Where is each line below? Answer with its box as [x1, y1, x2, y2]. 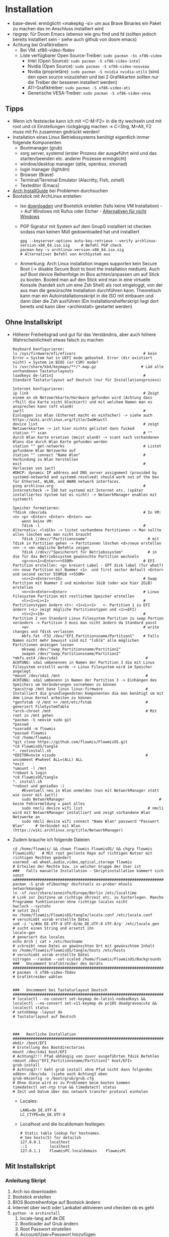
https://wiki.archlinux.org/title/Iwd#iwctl [12, 417, 108, 422]
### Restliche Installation [12, 1032, 76, 1037]
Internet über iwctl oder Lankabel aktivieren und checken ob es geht [12, 1205, 154, 1211]
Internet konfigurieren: [12, 386, 65, 391]
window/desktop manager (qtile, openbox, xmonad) [20, 160, 128, 167]
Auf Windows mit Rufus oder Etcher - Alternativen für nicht [24, 208, 147, 214]
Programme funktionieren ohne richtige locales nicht [12, 899, 128, 904]
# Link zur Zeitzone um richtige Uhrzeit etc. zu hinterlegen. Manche [12, 894, 164, 900]
